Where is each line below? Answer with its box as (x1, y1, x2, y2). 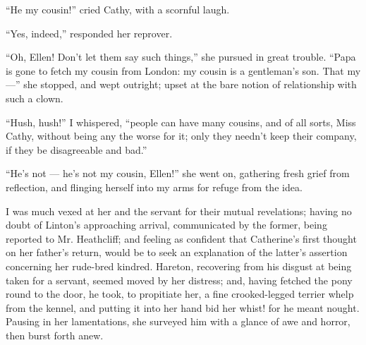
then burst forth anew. (6, 327, 104, 342)
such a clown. (6, 90, 63, 105)
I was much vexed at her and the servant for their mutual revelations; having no (6, 203, 352, 218)
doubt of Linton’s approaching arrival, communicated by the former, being (6, 217, 327, 232)
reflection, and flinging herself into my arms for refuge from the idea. (6, 179, 303, 194)
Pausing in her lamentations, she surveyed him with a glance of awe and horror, (6, 314, 350, 329)
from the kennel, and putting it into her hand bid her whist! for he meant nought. (6, 300, 360, 315)
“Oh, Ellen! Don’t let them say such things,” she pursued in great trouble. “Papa (6, 49, 356, 64)
